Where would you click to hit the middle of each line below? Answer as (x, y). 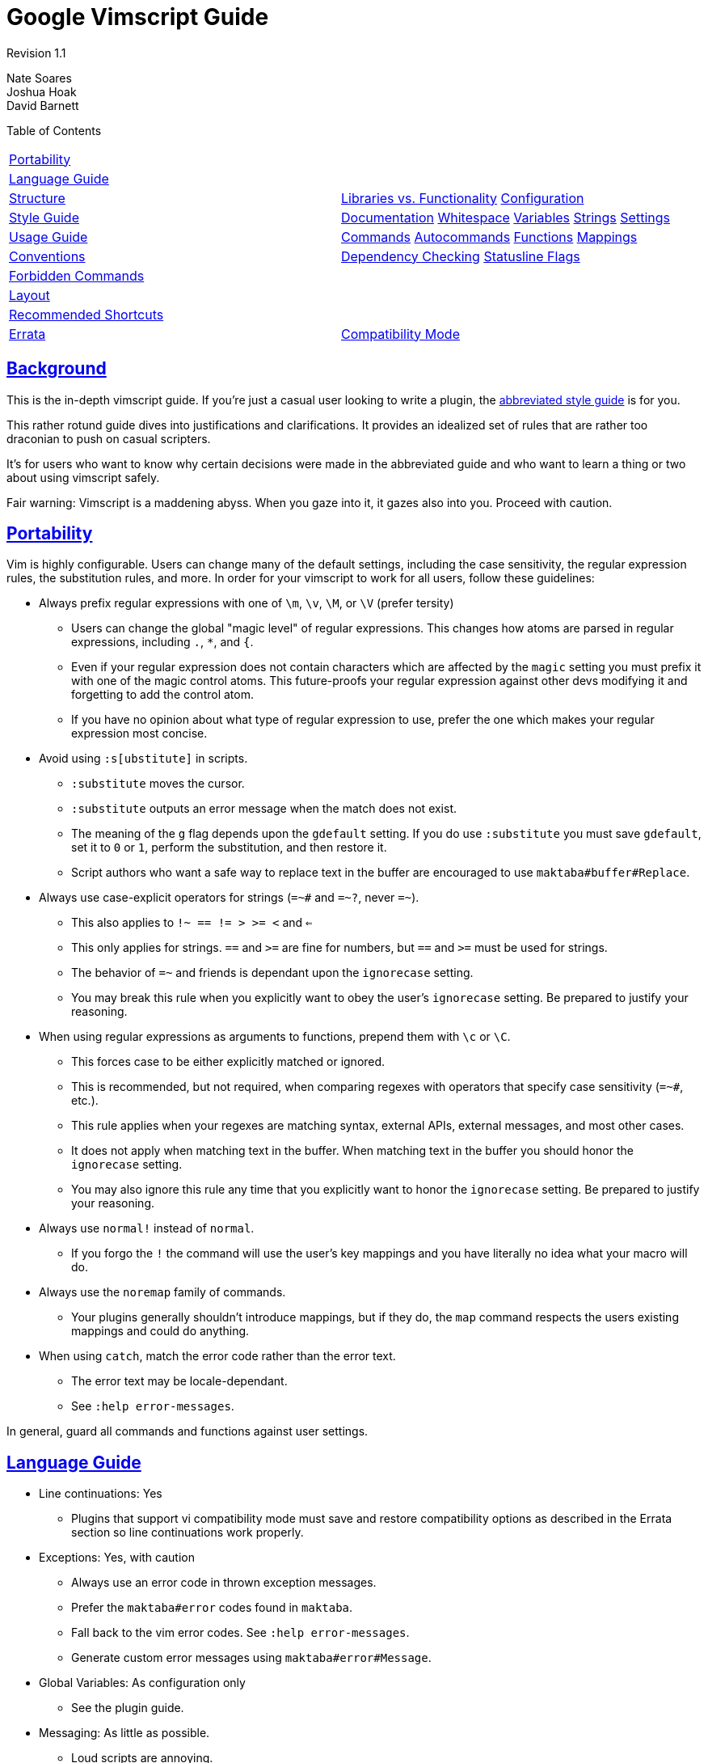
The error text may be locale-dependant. (179, 1381)
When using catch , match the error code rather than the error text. (217, 1356)
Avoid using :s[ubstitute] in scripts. (143, 759)
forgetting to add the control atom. (162, 695)
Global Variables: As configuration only (142, 1683)
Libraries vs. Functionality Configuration (462, 198)
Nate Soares (39, 78)
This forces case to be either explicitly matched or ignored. (228, 1062)
